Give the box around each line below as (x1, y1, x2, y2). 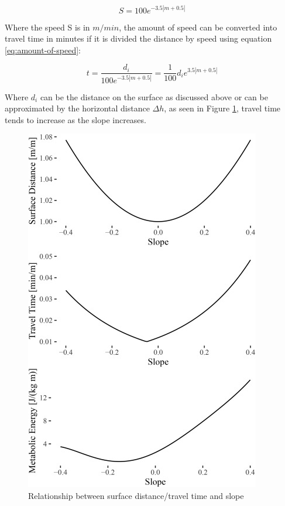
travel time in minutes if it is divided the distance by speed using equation (5, 32, 272, 45)
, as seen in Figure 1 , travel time (164, 102, 281, 114)
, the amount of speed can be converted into (119, 21, 277, 33)
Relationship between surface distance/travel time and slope (28, 490, 244, 502)
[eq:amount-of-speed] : (5, 43, 81, 56)
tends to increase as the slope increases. (5, 113, 146, 125)
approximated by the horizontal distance (5, 102, 150, 114)
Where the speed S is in (5, 21, 90, 33)
